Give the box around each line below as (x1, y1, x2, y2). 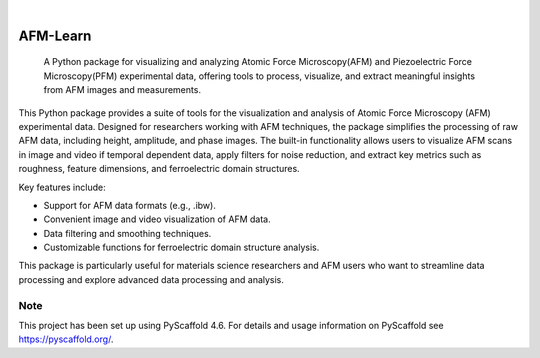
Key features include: (18, 181, 106, 193)
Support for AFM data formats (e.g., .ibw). (43, 199, 217, 211)
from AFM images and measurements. (43, 84, 202, 96)
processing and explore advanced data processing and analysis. (18, 273, 285, 285)
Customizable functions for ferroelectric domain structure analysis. (43, 241, 320, 254)
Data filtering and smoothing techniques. (43, 227, 212, 239)
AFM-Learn (18, 27, 92, 44)
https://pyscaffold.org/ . (18, 333, 114, 345)
